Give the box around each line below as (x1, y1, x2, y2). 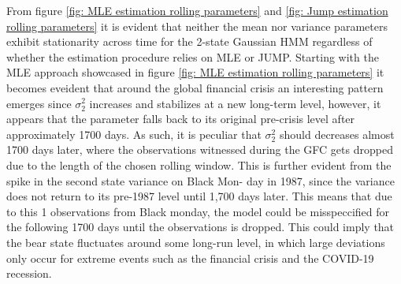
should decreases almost (279, 125, 395, 142)
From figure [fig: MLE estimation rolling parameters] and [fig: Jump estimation (6, 2, 388, 18)
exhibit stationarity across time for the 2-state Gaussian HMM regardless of (6, 33, 373, 50)
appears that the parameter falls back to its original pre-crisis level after (6, 110, 355, 127)
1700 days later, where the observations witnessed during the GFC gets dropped (6, 141, 393, 158)
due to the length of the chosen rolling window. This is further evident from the (6, 156, 392, 173)
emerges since (6, 95, 72, 111)
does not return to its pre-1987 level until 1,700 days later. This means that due (6, 188, 392, 204)
